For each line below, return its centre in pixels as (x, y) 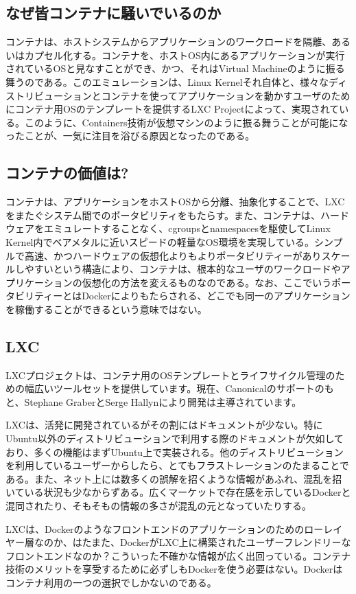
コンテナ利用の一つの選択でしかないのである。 (111, 583)
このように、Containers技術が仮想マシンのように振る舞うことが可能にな (186, 122)
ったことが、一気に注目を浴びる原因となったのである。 (130, 136)
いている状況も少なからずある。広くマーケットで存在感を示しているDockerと (178, 492)
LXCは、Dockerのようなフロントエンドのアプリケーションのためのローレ (169, 528)
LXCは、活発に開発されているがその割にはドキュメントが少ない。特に (164, 425)
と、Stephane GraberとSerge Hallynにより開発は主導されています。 (154, 401)
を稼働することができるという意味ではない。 (106, 309)
